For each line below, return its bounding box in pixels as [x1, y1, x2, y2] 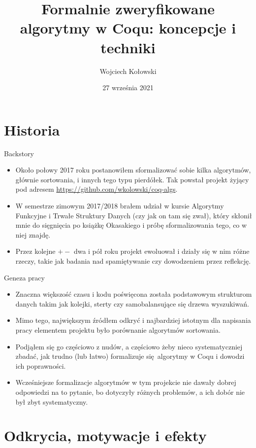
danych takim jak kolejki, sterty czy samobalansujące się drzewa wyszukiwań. [15, 298, 249, 309]
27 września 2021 [102, 82, 154, 93]
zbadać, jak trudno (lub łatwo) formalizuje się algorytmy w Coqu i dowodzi [15, 351, 245, 361]
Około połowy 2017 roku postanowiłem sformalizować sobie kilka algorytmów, [15, 165, 251, 175]
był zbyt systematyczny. [15, 396, 88, 407]
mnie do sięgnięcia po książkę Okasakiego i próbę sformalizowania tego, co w [15, 220, 247, 230]
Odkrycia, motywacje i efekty [4, 425, 207, 446]
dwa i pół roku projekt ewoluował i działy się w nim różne [73, 246, 250, 256]
